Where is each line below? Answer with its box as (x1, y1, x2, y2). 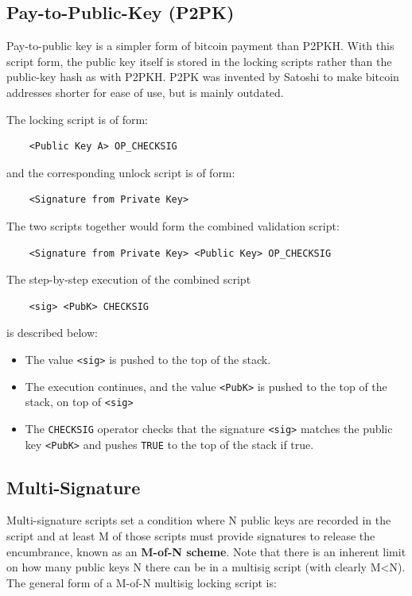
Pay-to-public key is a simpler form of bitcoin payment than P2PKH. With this (6, 37, 395, 54)
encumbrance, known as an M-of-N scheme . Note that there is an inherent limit (6, 543, 406, 559)
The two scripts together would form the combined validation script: (6, 217, 340, 234)
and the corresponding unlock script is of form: (6, 164, 235, 180)
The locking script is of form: (6, 110, 148, 127)
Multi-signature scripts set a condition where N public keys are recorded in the (6, 512, 391, 528)
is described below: (6, 324, 98, 341)
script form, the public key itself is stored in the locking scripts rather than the (6, 52, 392, 69)
